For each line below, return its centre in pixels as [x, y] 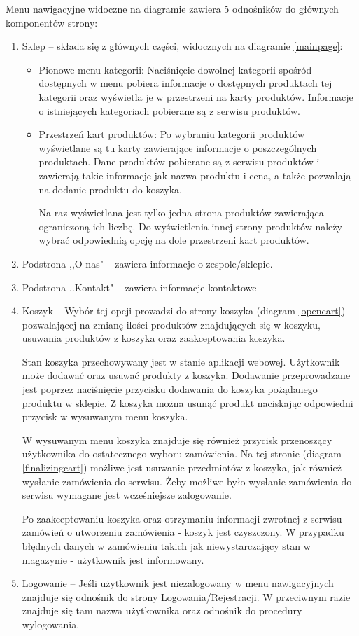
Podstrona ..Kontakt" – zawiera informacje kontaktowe [139, 287]
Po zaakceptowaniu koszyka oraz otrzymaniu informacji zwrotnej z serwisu [182, 518]
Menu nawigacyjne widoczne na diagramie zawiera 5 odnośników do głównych [172, 8]
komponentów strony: [52, 22]
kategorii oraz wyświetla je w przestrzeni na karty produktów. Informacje [196, 96]
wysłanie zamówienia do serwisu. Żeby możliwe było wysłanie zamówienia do [187, 481]
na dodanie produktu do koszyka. [110, 189]
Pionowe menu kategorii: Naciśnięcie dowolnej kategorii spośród [175, 69]
